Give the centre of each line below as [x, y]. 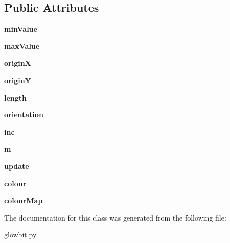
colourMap [24, 200]
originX [18, 63]
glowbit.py [20, 235]
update [17, 166]
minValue [21, 29]
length [16, 97]
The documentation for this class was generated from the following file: [115, 217]
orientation [24, 115]
